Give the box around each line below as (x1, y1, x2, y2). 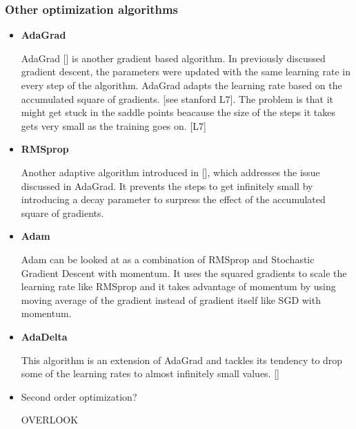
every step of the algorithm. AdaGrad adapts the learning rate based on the (21, 78, 342, 92)
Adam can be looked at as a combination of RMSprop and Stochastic (21, 251, 315, 266)
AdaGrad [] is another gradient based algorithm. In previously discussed (21, 50, 326, 65)
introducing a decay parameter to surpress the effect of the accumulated (21, 192, 326, 207)
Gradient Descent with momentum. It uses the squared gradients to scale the (21, 265, 347, 280)
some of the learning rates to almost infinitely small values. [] (21, 366, 279, 381)
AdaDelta (21, 329, 68, 343)
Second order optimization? (21, 389, 137, 403)
